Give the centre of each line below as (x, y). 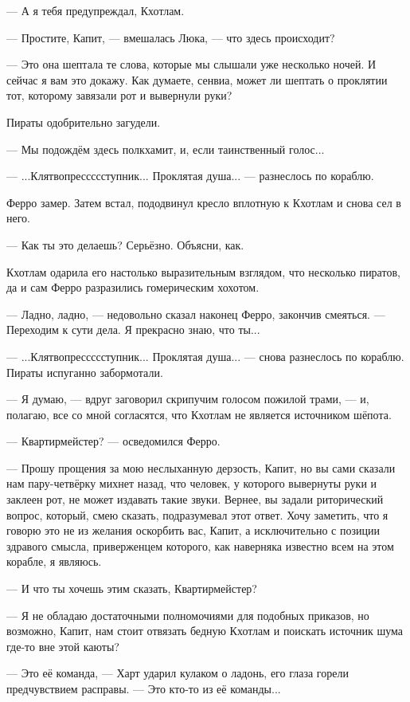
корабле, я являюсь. (54, 561)
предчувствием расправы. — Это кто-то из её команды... (144, 688)
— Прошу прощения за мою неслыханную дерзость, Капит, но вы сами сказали (201, 467)
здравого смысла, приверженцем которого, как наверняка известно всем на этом (200, 545)
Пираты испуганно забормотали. (85, 372)
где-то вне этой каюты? (63, 646)
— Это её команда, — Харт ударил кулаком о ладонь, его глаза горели (178, 673)
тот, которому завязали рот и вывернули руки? (119, 95)
